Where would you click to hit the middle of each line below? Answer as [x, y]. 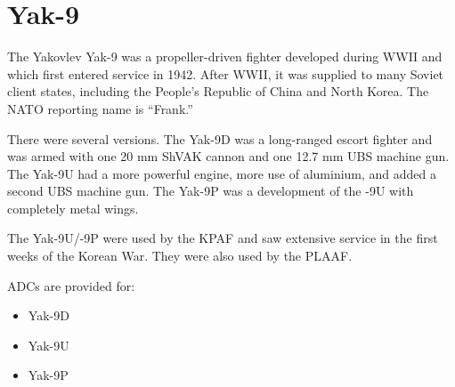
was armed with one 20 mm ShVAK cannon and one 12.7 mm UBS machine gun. [228, 156]
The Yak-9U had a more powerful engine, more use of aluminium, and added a [222, 173]
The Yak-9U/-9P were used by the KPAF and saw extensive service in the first [223, 238]
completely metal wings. [73, 208]
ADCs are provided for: [71, 285]
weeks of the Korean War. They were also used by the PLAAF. [180, 256]
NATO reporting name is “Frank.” [100, 108]
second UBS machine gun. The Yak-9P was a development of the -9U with [211, 191]
